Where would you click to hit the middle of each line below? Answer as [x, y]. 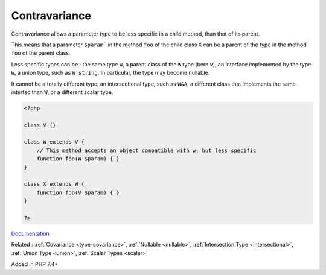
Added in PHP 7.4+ [35, 264]
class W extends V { [54, 142]
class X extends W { [54, 184]
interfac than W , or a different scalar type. [62, 92]
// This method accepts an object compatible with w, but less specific [146, 150]
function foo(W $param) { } [78, 159]
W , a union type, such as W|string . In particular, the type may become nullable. [110, 73]
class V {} [40, 125]
